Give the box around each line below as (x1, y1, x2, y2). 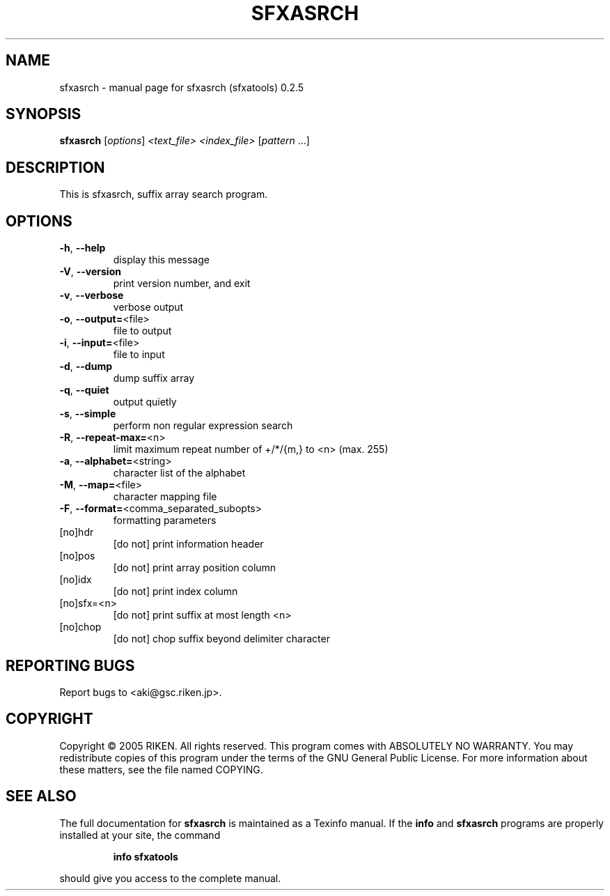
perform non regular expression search (113, 419, 293, 432)
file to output (113, 325, 172, 337)
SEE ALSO (6, 787, 77, 805)
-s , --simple (59, 408, 116, 420)
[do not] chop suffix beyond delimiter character (113, 633, 330, 645)
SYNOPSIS (6, 105, 81, 123)
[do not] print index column (113, 585, 238, 598)
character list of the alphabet (113, 467, 246, 479)
